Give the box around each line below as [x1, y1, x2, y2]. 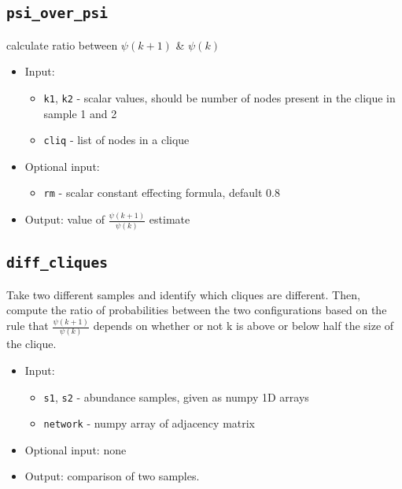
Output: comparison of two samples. [24, 468, 200, 484]
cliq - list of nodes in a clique [43, 132, 190, 148]
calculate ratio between [6, 36, 118, 53]
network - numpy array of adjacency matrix [43, 415, 256, 432]
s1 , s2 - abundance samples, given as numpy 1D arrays [43, 388, 309, 405]
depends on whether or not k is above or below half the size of [93, 317, 394, 334]
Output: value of [24, 211, 105, 228]
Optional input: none [24, 441, 127, 458]
